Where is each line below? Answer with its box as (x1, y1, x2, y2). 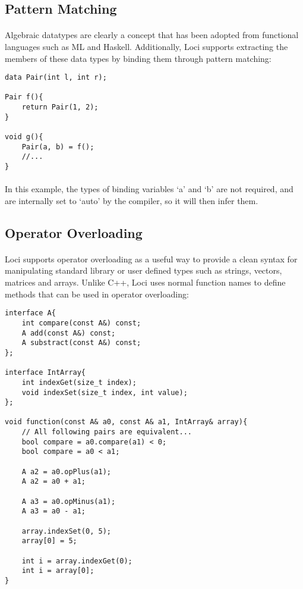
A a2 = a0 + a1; (21, 477, 86, 486)
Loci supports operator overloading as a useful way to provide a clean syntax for (5, 252, 298, 265)
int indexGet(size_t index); (21, 378, 137, 387)
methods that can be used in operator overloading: (5, 287, 189, 300)
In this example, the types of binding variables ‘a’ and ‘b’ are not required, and (5, 183, 293, 195)
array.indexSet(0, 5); (21, 527, 111, 535)
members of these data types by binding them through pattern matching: (5, 52, 272, 64)
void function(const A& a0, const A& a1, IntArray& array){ (5, 418, 248, 427)
